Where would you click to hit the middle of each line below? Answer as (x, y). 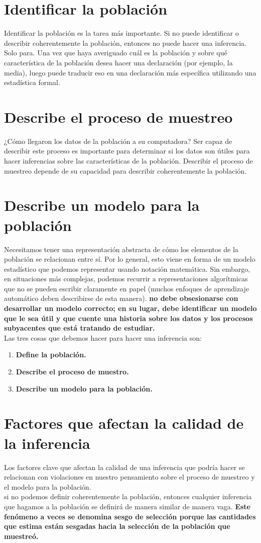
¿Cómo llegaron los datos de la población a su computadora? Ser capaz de (118, 141)
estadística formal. (32, 82)
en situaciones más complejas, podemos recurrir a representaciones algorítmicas (126, 279)
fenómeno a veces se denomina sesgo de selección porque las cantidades (130, 516)
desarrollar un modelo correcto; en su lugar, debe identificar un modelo (130, 308)
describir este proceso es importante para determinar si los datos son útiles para (127, 151)
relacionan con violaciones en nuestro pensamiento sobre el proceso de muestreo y (129, 477)
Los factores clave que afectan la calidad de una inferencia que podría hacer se (124, 467)
